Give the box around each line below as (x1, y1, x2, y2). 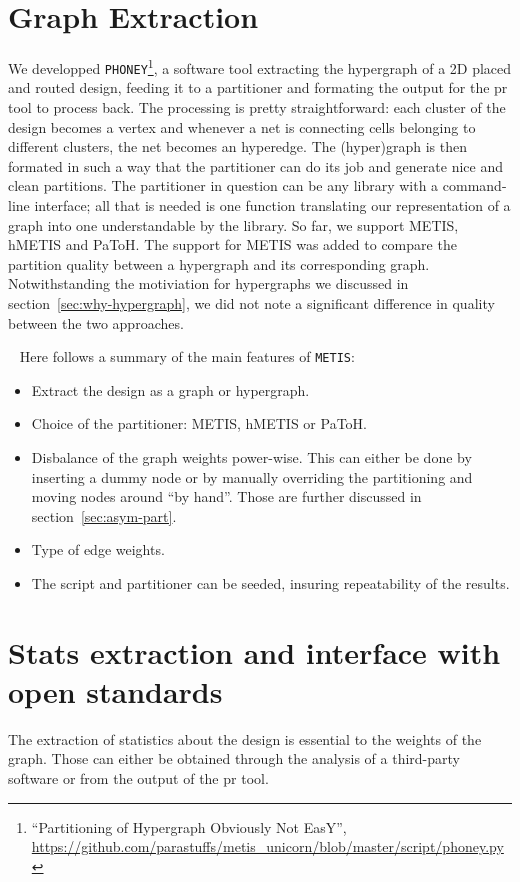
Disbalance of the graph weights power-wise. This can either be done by (31, 447, 472, 467)
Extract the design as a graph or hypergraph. (31, 379, 310, 400)
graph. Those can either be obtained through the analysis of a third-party (8, 748, 460, 769)
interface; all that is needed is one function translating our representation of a (34, 195, 511, 215)
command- (442, 175, 507, 196)
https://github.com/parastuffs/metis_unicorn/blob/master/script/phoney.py (31, 836, 504, 857)
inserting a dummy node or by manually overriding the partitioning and (31, 466, 473, 487)
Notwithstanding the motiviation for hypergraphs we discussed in (8, 273, 409, 294)
